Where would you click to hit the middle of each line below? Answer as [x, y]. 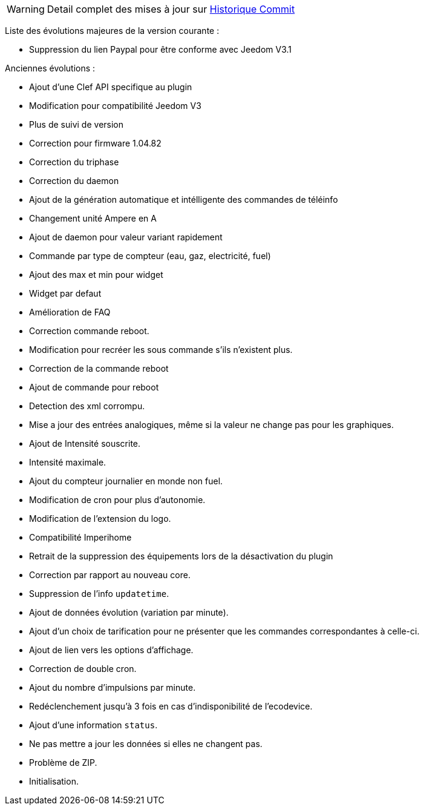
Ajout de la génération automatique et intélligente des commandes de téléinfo [184, 199]
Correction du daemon [74, 181]
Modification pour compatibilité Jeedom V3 [115, 106]
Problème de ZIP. [63, 762]
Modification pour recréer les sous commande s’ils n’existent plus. [161, 350]
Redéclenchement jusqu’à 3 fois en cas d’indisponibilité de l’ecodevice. [171, 706]
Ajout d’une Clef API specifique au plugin [111, 87]
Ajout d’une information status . [93, 725]
